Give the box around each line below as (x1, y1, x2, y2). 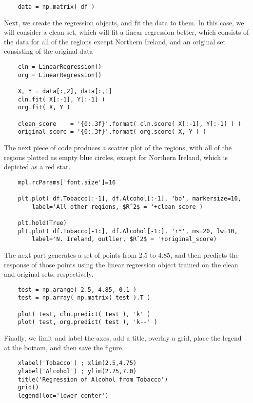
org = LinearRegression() (18, 71, 102, 79)
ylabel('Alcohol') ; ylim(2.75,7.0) (18, 367, 137, 375)
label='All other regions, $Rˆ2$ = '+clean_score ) (32, 203, 203, 210)
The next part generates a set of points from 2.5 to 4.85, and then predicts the (4, 249, 239, 260)
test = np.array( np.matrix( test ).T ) (18, 294, 151, 302)
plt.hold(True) (18, 220, 67, 226)
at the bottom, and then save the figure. (4, 342, 124, 352)
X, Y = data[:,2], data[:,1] (18, 88, 112, 95)
